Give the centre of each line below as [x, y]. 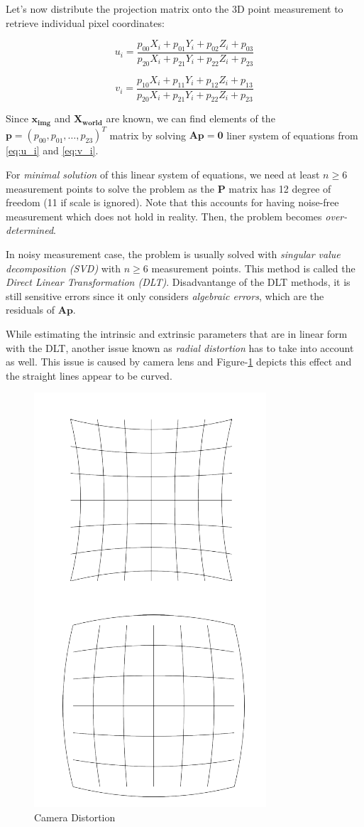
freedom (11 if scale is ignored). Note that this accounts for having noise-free [172, 202]
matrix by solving [148, 135]
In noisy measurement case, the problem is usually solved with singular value [173, 254]
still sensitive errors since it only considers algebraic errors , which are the [165, 295]
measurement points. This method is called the [253, 268]
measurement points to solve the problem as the [110, 188]
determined [30, 230]
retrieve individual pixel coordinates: [85, 22]
